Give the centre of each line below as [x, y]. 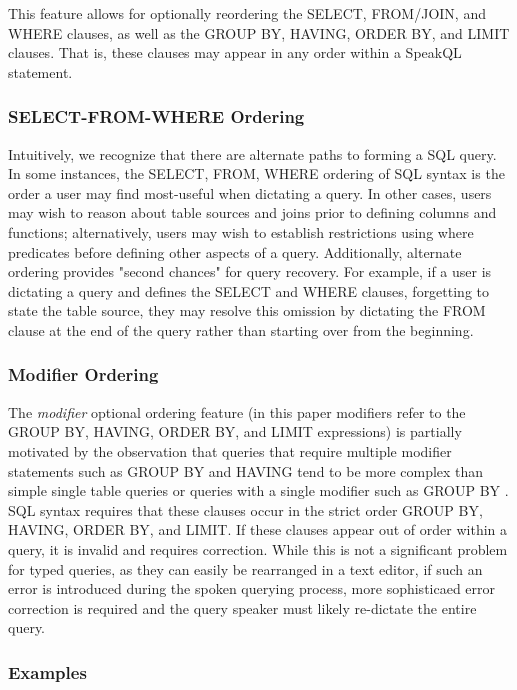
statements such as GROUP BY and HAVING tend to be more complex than [246, 470]
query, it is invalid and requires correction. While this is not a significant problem [258, 548]
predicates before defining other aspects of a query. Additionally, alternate [235, 251]
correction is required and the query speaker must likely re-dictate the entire [242, 607]
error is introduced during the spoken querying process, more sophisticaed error [252, 588]
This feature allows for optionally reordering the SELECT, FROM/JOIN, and [247, 13]
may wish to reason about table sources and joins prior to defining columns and [252, 212]
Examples [47, 671]
